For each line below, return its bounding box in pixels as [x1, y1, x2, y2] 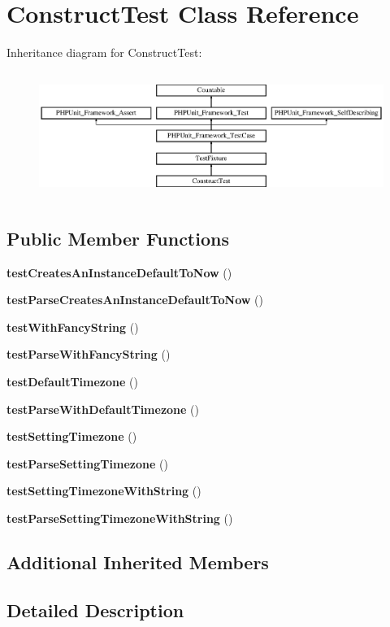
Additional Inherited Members [6, 549, 269, 574]
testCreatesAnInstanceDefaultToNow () [6, 263, 232, 281]
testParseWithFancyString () [6, 346, 171, 363]
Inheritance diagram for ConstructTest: [6, 44, 202, 61]
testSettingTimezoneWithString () [6, 482, 201, 499]
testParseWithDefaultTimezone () [6, 400, 199, 417]
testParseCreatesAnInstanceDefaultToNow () [6, 291, 263, 308]
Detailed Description [6, 597, 184, 622]
